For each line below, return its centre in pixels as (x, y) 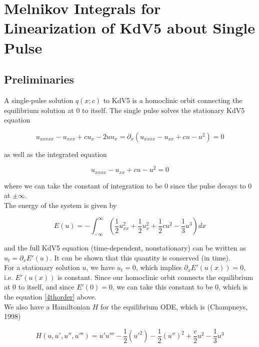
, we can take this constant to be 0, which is (180, 287)
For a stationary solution (42, 267)
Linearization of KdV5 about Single (130, 28)
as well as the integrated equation (55, 154)
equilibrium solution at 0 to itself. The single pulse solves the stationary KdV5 (124, 110)
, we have (100, 267)
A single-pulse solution (39, 100)
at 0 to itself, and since (39, 287)
